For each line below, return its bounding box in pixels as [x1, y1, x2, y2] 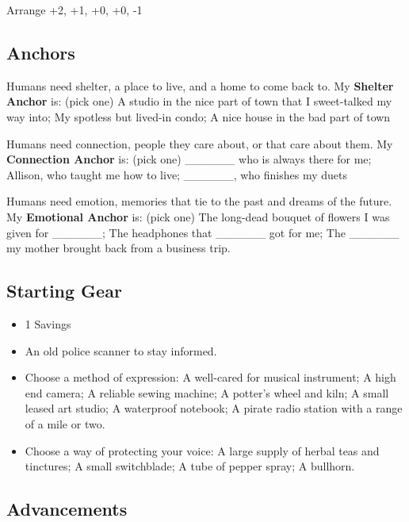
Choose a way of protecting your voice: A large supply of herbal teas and [25, 442, 380, 459]
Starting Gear [6, 278, 122, 303]
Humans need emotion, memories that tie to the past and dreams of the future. [6, 193, 392, 209]
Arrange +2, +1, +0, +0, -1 [6, 2, 143, 17]
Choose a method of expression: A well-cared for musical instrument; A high [25, 369, 396, 386]
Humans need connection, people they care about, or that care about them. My [6, 135, 393, 152]
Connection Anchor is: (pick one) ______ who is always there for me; [6, 151, 372, 167]
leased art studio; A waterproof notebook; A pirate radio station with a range [25, 400, 403, 416]
